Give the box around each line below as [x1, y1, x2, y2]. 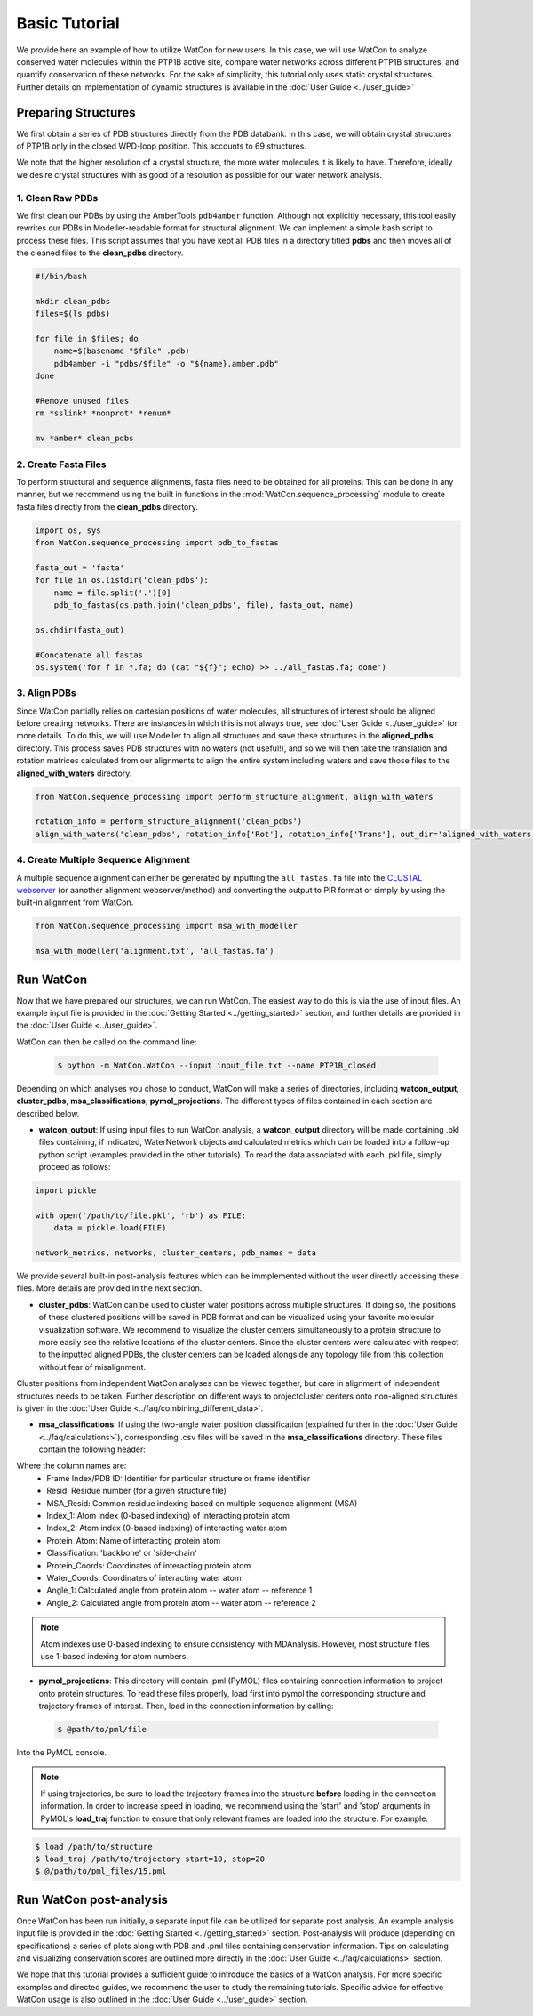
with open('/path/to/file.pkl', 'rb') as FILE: [35, 1210, 246, 1221]
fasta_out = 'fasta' [35, 562, 124, 573]
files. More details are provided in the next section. [16, 1283, 203, 1294]
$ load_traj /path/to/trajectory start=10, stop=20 [35, 1854, 266, 1864]
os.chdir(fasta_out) [35, 625, 124, 635]
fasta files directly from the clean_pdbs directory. [16, 501, 199, 512]
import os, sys [35, 525, 101, 536]
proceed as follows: [38, 1162, 111, 1173]
